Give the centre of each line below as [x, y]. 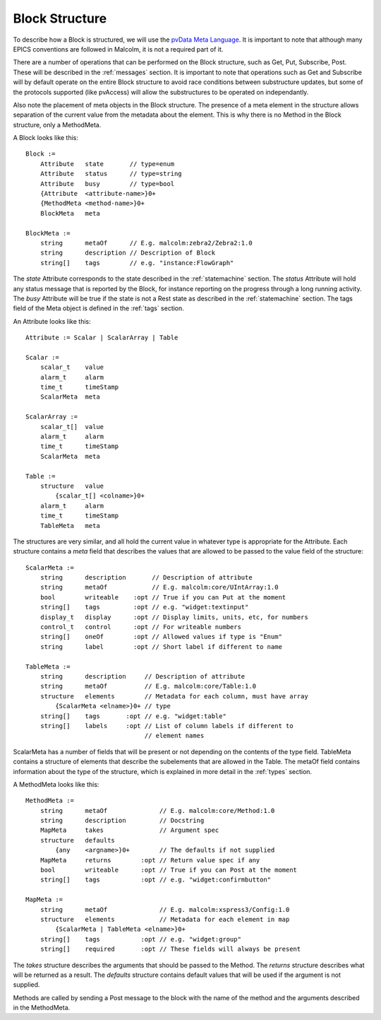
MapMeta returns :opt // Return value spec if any [150, 860]
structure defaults [78, 840]
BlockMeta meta [70, 213]
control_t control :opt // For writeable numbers [140, 627]
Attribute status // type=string [111, 174]
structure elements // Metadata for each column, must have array [174, 696]
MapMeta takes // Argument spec [129, 830]
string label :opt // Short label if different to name [161, 646]
